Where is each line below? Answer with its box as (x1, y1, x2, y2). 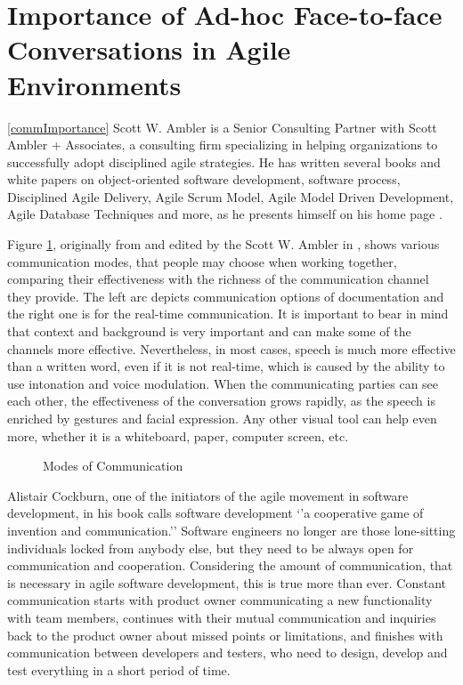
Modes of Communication (43, 456, 183, 475)
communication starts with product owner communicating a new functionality (7, 591, 433, 609)
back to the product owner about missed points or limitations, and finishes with (7, 625, 443, 644)
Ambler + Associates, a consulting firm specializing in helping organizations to (7, 135, 438, 154)
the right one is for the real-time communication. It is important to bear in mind (7, 304, 449, 323)
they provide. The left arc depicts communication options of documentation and (7, 286, 444, 305)
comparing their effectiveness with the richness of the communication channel (7, 270, 429, 288)
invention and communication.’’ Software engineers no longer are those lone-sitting (7, 520, 456, 539)
